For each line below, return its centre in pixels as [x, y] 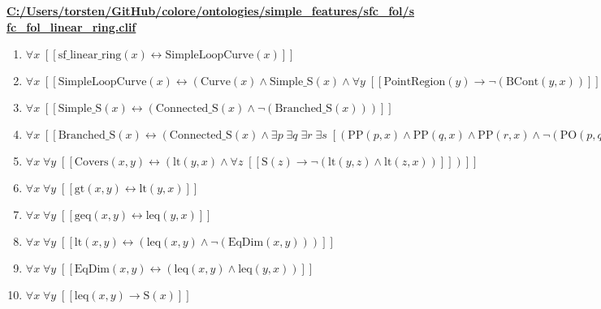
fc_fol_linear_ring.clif [71, 26]
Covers [91, 163]
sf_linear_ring [90, 56]
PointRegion [415, 82]
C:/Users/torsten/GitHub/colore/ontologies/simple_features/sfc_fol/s [210, 11]
